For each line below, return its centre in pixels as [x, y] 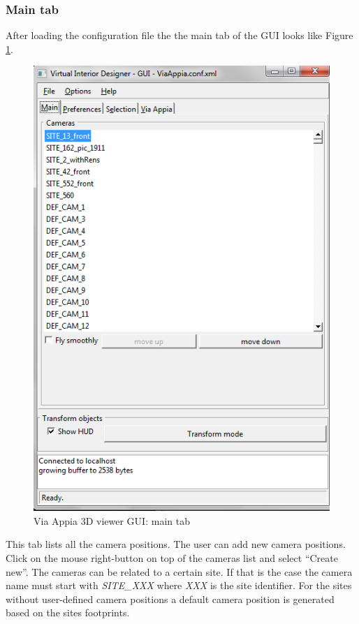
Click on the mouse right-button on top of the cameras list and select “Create [172, 557]
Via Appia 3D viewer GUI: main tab [112, 520]
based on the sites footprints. [68, 612]
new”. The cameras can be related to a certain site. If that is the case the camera [179, 571]
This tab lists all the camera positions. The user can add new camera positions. [176, 544]
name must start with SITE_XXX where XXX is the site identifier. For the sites [179, 585]
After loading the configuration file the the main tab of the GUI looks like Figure [179, 35]
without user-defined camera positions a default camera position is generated [170, 599]
